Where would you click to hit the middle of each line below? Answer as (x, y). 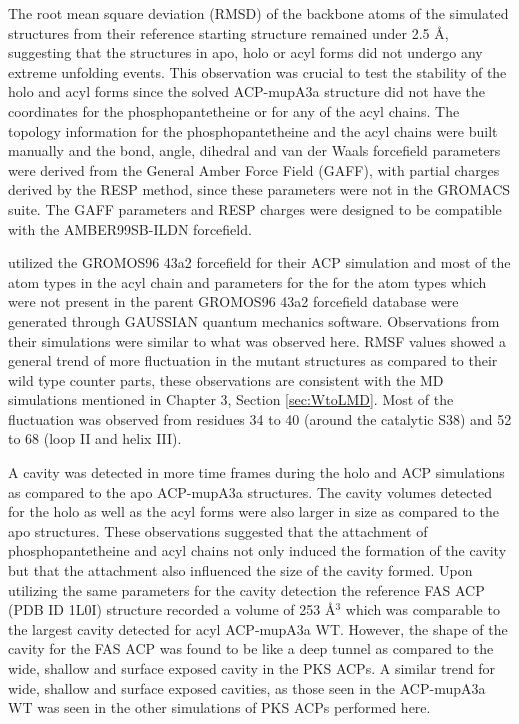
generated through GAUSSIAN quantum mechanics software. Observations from (254, 320)
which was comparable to (422, 609)
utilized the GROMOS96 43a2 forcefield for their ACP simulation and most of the (259, 262)
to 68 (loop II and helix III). (95, 438)
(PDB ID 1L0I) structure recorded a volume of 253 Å (172, 609)
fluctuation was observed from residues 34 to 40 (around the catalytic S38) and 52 (260, 418)
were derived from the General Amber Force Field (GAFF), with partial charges (254, 169)
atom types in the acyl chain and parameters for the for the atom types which (247, 281)
